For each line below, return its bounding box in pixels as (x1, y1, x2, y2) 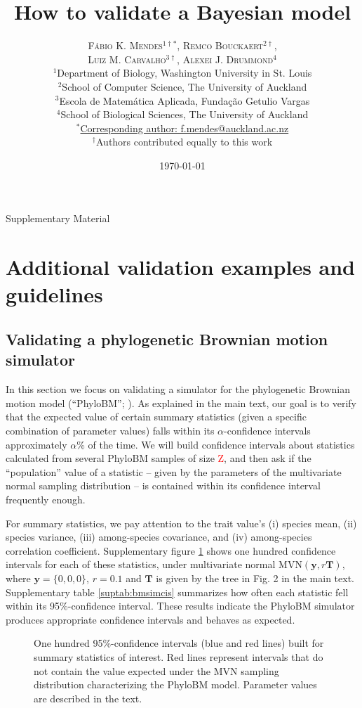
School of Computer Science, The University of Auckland (62, 79, 307, 94)
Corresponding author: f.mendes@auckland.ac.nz (80, 120, 289, 135)
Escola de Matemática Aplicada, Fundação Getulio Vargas (59, 93, 310, 108)
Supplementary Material (6, 211, 110, 226)
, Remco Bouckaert (177, 38, 264, 53)
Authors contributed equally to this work (96, 134, 273, 149)
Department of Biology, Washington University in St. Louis (57, 65, 312, 80)
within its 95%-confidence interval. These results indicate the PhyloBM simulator (6, 598, 355, 613)
